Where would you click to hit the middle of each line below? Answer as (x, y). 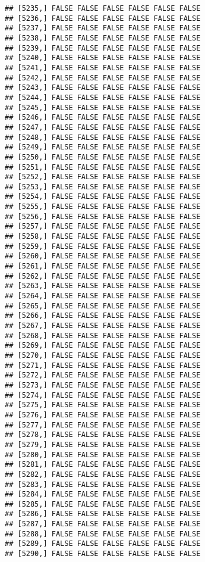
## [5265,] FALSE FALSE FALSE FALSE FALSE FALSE (103, 306)
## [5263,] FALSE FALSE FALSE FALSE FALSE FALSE (103, 286)
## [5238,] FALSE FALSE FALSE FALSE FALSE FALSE (103, 38)
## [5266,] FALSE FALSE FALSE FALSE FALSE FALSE (103, 316)
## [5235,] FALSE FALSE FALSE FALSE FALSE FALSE (103, 8)
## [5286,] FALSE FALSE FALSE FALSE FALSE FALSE (103, 514)
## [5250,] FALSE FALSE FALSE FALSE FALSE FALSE (103, 157)
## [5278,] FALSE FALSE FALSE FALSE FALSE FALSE (103, 435)
